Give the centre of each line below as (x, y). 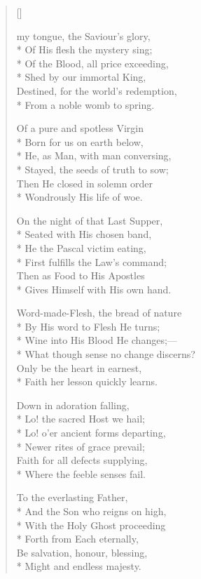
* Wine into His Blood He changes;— (97, 340)
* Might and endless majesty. (79, 566)
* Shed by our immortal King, (81, 77)
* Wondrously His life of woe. (79, 197)
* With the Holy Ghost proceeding (91, 525)
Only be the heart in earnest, (79, 367)
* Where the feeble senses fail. (81, 473)
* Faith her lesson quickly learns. (87, 381)
